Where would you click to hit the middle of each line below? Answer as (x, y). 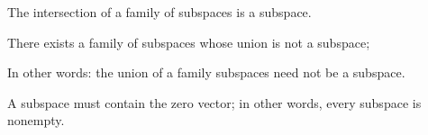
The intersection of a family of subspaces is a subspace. (159, 12)
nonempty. (36, 120)
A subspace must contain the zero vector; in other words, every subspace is (214, 102)
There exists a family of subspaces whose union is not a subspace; (189, 42)
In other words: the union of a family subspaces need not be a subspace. (206, 72)
